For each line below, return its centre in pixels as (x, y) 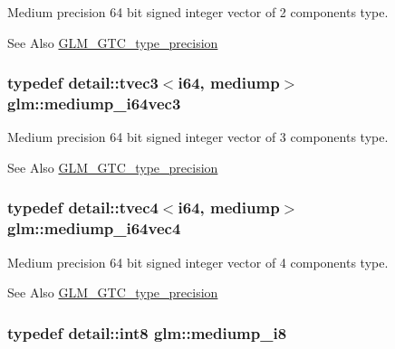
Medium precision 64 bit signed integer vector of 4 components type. (198, 262)
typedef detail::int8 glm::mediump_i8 (147, 332)
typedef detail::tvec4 (83, 208)
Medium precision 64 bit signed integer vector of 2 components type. (198, 12)
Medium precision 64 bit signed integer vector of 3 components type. (198, 137)
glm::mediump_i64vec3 (94, 104)
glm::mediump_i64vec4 (94, 228)
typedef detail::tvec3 (83, 83)
